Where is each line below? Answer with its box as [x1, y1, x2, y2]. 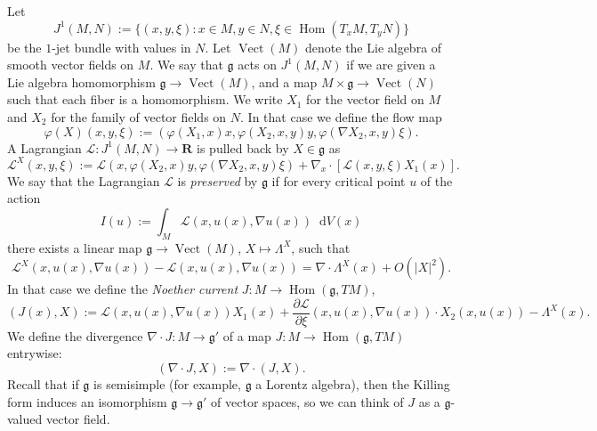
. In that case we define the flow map [240, 107, 442, 126]
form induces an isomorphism [7, 392, 167, 411]
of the [420, 171, 453, 190]
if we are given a [346, 55, 436, 74]
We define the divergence [7, 326, 143, 345]
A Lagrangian [7, 138, 82, 157]
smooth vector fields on [7, 55, 134, 74]
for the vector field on [306, 90, 424, 109]
